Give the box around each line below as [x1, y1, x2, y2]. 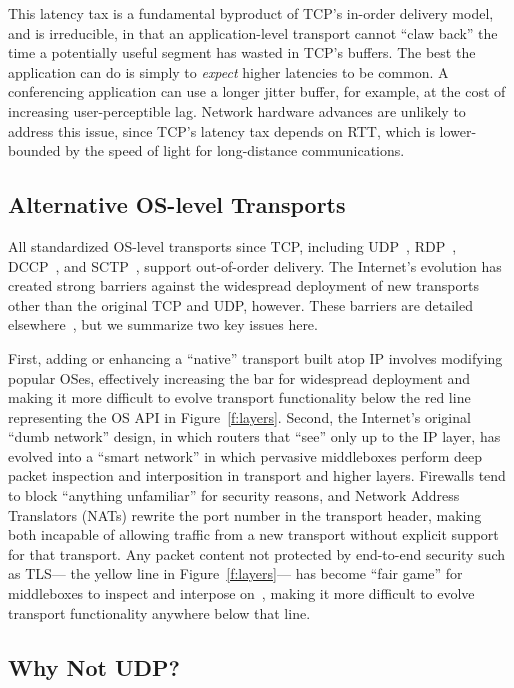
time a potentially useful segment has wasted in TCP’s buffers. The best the [8, 42, 476, 63]
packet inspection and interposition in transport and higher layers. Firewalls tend [8, 465, 506, 486]
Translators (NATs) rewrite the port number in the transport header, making [8, 504, 482, 525]
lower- [439, 120, 477, 141]
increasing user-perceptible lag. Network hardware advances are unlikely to [8, 100, 466, 121]
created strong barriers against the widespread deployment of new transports [8, 275, 479, 296]
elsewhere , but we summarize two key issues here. [8, 314, 318, 335]
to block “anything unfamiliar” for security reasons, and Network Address [8, 485, 460, 506]
